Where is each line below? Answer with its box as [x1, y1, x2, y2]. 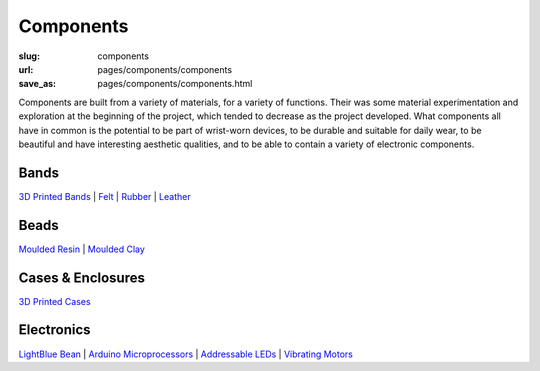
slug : [18, 50, 40, 62]
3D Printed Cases [18, 295, 91, 307]
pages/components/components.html [97, 78, 253, 90]
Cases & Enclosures [18, 269, 145, 286]
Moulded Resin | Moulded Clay [18, 243, 145, 255]
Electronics [18, 321, 91, 339]
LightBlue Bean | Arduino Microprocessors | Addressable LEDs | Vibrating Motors [18, 348, 354, 360]
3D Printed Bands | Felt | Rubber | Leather [18, 190, 191, 202]
